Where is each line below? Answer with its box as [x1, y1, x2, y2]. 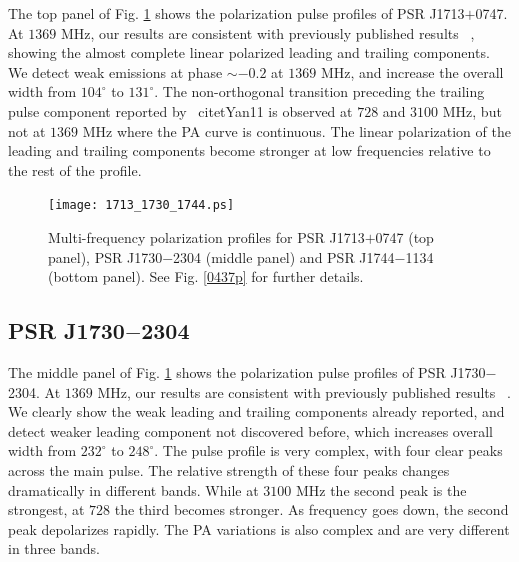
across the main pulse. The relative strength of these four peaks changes [8, 459, 450, 480]
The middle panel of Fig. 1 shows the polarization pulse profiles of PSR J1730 [8, 361, 486, 382]
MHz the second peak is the [295, 479, 467, 500]
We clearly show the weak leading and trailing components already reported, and [8, 401, 505, 422]
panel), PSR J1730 [48, 246, 163, 267]
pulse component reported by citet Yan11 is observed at [8, 100, 353, 121]
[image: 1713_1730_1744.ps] [48, 198, 235, 213]
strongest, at [8, 499, 85, 520]
